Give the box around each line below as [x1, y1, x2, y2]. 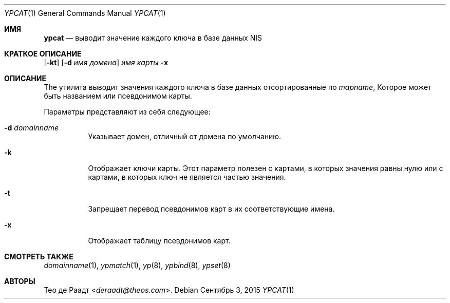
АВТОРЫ [4, 277, 35, 286]
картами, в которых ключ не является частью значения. [88, 173, 286, 181]
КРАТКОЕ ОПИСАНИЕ [4, 49, 82, 58]
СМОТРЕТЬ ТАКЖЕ [4, 252, 73, 261]
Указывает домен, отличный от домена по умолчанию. [88, 132, 282, 141]
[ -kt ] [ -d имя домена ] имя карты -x [44, 58, 168, 67]
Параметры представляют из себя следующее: [44, 107, 211, 116]
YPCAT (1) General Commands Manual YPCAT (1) [4, 9, 166, 17]
